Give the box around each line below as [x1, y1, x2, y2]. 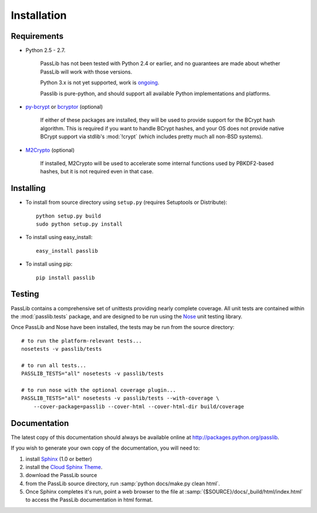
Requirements [11, 31, 64, 41]
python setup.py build [36, 212, 102, 219]
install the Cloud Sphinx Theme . [25, 463, 103, 470]
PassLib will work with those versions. [40, 68, 132, 75]
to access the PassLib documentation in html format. [25, 497, 153, 504]
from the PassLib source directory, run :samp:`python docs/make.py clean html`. [25, 480, 220, 487]
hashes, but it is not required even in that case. [40, 168, 154, 175]
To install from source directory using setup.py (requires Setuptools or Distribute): [25, 199, 227, 206]
